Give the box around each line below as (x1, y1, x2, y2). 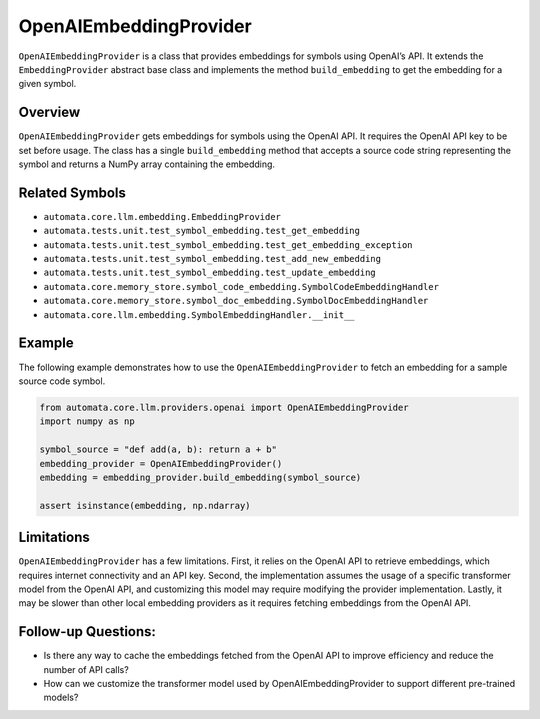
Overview (18, 104, 81, 121)
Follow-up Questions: (18, 623, 157, 640)
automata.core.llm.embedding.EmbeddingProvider (43, 211, 282, 222)
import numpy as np (39, 416, 135, 427)
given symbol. (18, 78, 77, 90)
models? (43, 691, 79, 704)
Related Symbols (18, 184, 127, 201)
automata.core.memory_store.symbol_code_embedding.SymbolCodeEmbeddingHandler (43, 281, 440, 292)
